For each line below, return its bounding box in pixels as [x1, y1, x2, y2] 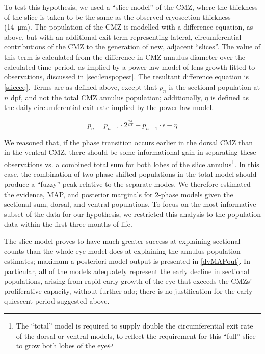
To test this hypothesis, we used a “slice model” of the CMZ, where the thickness [4, 2, 258, 12]
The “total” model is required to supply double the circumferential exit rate [16, 320, 253, 331]
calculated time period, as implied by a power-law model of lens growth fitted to [4, 61, 255, 72]
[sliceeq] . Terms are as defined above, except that [4, 81, 157, 92]
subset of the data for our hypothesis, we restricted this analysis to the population [4, 208, 261, 219]
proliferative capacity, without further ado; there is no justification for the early [4, 285, 253, 296]
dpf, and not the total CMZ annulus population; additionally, [11, 92, 202, 102]
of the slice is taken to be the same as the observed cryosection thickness [4, 11, 231, 22]
